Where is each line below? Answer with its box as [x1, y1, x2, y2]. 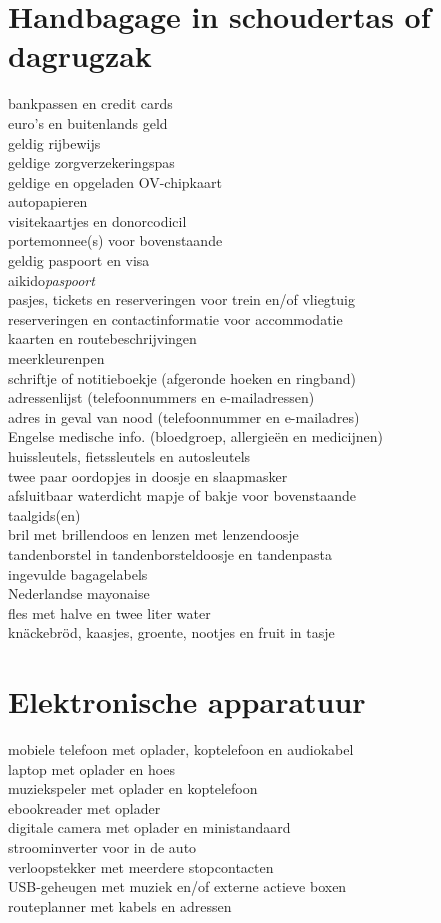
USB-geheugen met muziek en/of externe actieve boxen [8, 876, 347, 897]
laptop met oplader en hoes [8, 758, 175, 779]
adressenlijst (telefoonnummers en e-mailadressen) [8, 387, 315, 408]
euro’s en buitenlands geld [8, 112, 168, 133]
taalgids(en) [8, 504, 81, 525]
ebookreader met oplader [8, 797, 161, 818]
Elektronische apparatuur [8, 681, 366, 722]
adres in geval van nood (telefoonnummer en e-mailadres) [8, 406, 360, 427]
